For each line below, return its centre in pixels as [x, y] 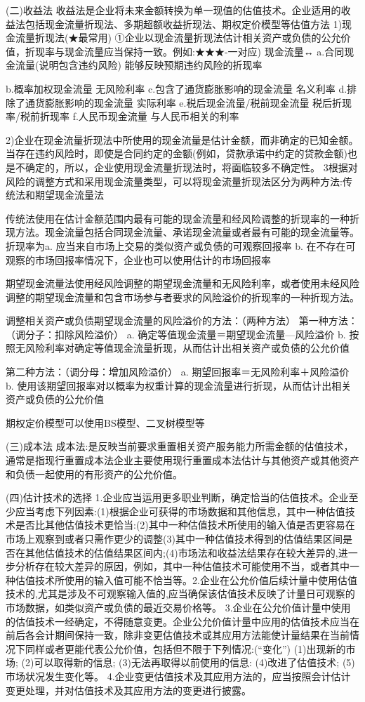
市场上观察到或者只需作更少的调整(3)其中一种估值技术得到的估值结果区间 [174, 538]
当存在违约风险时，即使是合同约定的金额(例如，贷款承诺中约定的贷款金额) [177, 153]
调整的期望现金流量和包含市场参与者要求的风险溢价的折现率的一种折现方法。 [182, 297]
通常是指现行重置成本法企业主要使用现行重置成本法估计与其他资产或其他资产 [182, 460]
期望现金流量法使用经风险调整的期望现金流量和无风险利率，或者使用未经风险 [182, 283]
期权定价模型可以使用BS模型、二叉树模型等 [105, 422]
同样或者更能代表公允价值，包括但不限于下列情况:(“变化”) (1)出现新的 [185, 648]
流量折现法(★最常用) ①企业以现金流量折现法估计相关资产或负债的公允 [178, 38]
